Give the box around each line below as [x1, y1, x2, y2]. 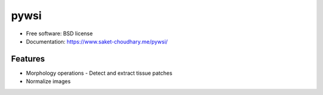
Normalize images [26, 78, 71, 85]
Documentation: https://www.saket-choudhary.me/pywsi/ [26, 38, 168, 45]
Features [11, 54, 45, 64]
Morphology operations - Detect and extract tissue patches [26, 69, 173, 76]
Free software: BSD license [26, 30, 93, 37]
